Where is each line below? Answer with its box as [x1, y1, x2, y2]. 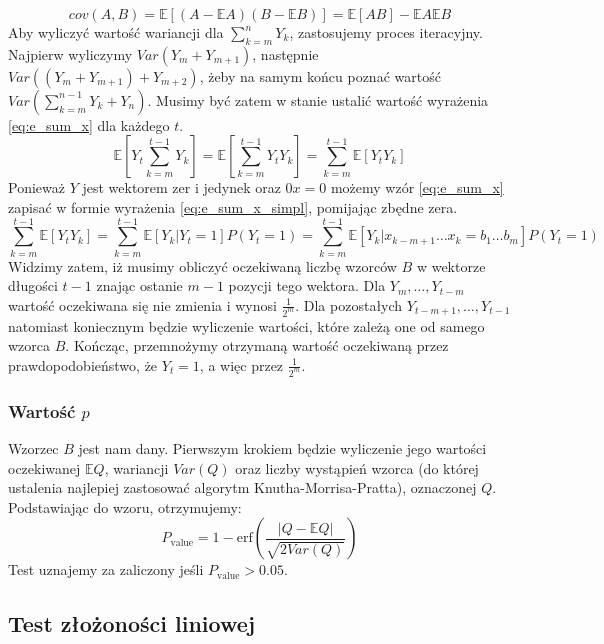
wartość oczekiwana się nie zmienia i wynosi [8, 294, 277, 315]
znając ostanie [96, 275, 183, 296]
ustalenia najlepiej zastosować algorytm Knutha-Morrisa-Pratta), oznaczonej [8, 477, 477, 498]
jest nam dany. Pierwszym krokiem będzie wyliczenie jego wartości [78, 438, 487, 459]
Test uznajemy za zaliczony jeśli [8, 559, 204, 580]
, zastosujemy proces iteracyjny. [289, 22, 483, 42]
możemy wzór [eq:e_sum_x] [330, 177, 504, 198]
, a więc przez [199, 354, 284, 375]
